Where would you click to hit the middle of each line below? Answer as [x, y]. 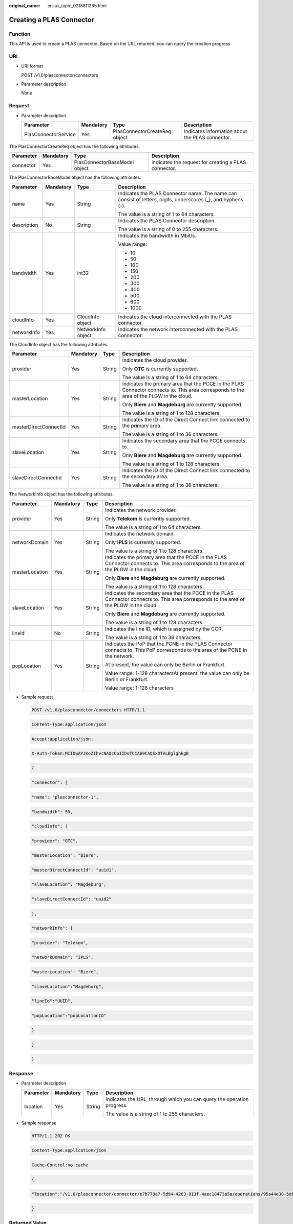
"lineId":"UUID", [52, 1001]
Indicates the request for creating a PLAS [199, 163]
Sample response [39, 1123]
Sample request [37, 697]
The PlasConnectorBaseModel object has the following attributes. [75, 177]
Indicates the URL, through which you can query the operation [177, 1099]
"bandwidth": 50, [52, 812]
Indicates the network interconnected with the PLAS [178, 329]
